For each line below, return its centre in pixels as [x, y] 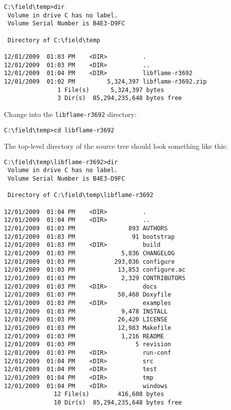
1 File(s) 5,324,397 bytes [111, 90]
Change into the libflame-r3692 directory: [70, 114]
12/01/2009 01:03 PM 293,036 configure [89, 261]
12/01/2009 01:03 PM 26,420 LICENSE [86, 320]
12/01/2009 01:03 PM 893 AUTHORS [86, 229]
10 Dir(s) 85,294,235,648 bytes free [118, 402]
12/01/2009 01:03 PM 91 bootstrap [89, 237]
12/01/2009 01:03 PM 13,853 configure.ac [95, 270]
